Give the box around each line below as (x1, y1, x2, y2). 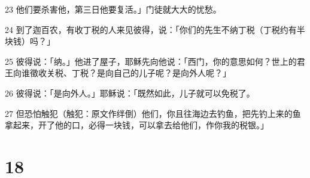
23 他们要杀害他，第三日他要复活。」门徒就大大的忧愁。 (5, 3, 221, 15)
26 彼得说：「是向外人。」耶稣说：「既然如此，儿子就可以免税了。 (5, 86, 255, 99)
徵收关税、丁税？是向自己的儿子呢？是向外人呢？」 (29, 67, 231, 79)
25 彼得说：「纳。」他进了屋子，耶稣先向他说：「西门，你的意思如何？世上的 (5, 55, 297, 67)
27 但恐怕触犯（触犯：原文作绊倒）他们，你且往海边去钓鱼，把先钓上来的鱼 (5, 107, 301, 119)
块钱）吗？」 (5, 35, 55, 47)
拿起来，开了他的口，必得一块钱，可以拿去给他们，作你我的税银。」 (5, 119, 269, 131)
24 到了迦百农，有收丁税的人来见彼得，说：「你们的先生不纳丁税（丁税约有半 (5, 23, 305, 35)
